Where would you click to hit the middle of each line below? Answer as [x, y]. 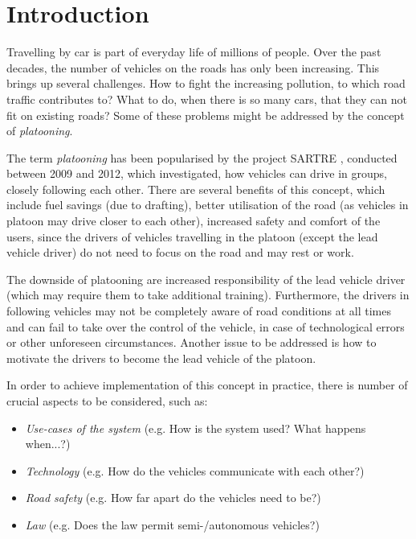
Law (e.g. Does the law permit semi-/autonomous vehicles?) [172, 524]
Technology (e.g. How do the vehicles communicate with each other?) [195, 470]
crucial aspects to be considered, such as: [107, 401]
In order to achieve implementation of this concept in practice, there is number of [207, 385]
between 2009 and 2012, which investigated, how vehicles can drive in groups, [197, 173]
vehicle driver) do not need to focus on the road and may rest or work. [180, 252]
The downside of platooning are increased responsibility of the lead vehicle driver [206, 279]
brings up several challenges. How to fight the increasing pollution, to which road [206, 83]
